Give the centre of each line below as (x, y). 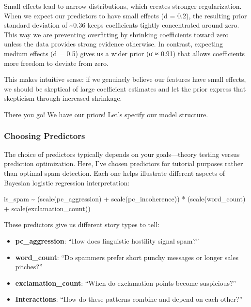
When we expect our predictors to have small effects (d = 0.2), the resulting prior (125, 15)
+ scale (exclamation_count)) (47, 208)
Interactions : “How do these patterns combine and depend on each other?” (129, 299)
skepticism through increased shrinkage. (63, 98)
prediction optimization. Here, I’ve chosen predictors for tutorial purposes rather (124, 163)
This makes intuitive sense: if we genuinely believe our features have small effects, (125, 79)
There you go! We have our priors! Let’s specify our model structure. (106, 114)
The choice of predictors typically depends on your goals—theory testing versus (122, 154)
